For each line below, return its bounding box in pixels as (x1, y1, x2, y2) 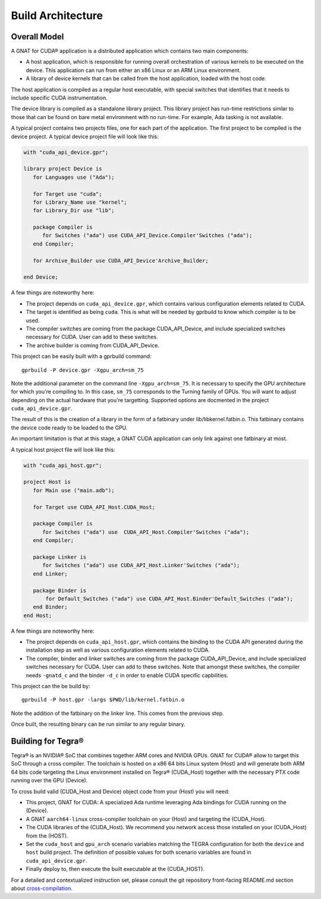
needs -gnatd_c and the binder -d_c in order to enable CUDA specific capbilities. (26, 671, 229, 679)
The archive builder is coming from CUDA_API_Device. (26, 341, 160, 349)
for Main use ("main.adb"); (33, 487, 115, 494)
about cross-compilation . (11, 885, 73, 892)
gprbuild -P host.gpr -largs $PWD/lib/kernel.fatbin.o (21, 696, 185, 703)
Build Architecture (11, 9, 103, 22)
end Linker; (33, 570, 68, 577)
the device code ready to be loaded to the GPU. (11, 424, 128, 431)
